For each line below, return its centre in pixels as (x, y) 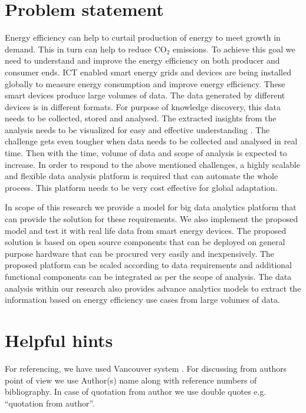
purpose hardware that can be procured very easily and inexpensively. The (140, 253)
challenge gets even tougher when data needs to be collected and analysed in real (151, 141)
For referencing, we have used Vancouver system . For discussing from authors (146, 368)
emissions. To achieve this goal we (234, 49)
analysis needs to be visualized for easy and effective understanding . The (137, 129)
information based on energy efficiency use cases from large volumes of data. (142, 300)
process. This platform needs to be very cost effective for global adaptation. (141, 187)
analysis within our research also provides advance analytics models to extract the (153, 288)
